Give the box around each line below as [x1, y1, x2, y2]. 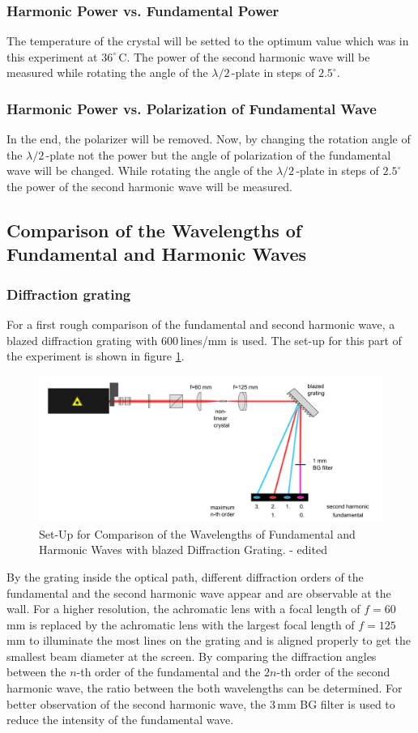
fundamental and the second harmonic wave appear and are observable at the [6, 584, 391, 601]
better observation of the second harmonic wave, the [6, 695, 267, 712]
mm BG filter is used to [277, 695, 395, 712]
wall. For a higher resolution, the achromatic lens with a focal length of [6, 600, 360, 617]
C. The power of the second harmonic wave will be [118, 48, 370, 65]
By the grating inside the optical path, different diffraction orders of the [6, 568, 364, 585]
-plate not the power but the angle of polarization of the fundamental [45, 146, 391, 163]
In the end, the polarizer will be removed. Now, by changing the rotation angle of [6, 130, 411, 147]
